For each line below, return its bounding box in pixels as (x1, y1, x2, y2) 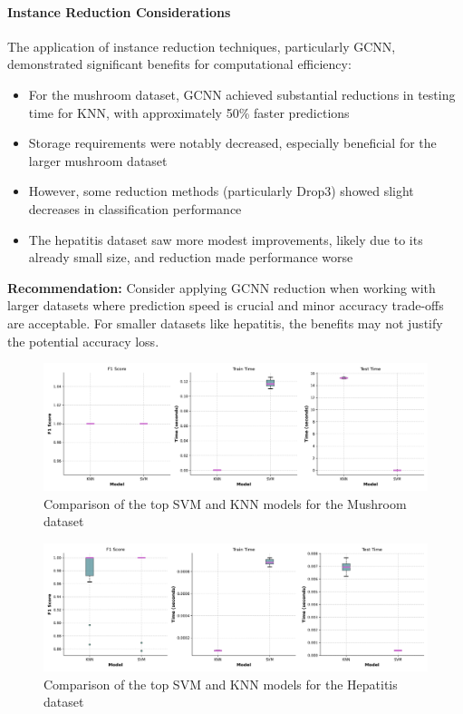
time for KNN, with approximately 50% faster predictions (28, 103, 350, 122)
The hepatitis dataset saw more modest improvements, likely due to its (28, 230, 423, 249)
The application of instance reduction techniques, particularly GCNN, (7, 36, 396, 55)
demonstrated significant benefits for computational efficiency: (7, 54, 352, 73)
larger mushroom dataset (28, 151, 168, 170)
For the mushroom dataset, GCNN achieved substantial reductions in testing (28, 84, 456, 103)
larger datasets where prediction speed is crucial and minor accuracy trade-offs (7, 296, 444, 315)
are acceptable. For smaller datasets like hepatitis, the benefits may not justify (7, 313, 443, 332)
